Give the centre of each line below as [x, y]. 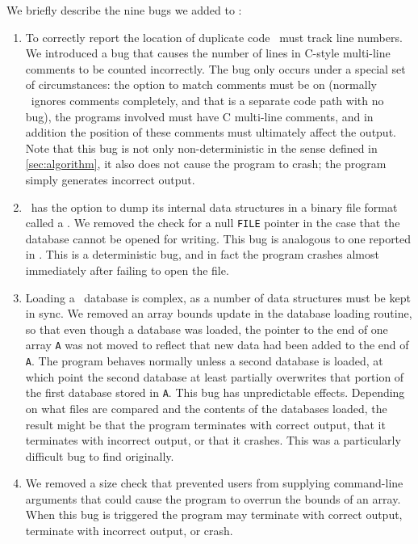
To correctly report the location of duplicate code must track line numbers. [214, 37]
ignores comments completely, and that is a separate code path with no [207, 100]
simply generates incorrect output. [110, 179]
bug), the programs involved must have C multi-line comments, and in [199, 116]
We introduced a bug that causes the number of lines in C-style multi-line [208, 53]
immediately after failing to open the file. [127, 270]
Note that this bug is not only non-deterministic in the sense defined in [201, 148]
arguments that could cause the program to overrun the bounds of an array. [213, 498]
